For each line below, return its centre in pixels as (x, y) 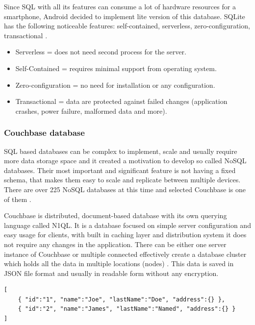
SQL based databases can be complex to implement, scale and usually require (121, 151)
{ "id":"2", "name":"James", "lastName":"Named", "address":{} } (127, 309)
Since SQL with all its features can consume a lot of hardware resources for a (120, 6)
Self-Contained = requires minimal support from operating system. (116, 68)
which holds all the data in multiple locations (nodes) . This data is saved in (119, 263)
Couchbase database (44, 133)
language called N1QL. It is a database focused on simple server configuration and (127, 225)
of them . (18, 199)
